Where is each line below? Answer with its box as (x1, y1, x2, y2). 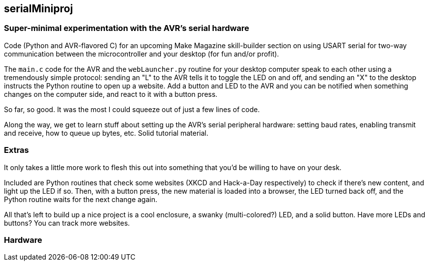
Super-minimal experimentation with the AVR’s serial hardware (4, 23, 250, 33)
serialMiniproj (4, 2, 73, 15)
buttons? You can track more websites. (4, 218, 130, 227)
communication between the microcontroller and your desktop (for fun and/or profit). (4, 49, 279, 58)
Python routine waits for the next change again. (4, 195, 157, 204)
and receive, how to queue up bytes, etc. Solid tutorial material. (4, 128, 208, 137)
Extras (4, 145, 29, 155)
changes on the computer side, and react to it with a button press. (4, 89, 218, 98)
